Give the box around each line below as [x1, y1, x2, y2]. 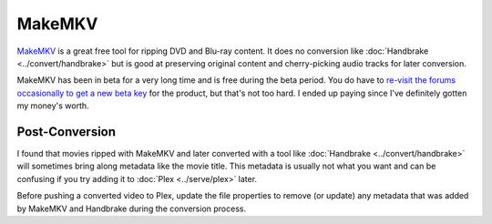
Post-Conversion [16, 124, 117, 139]
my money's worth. [16, 100, 90, 111]
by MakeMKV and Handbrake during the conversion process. [16, 203, 246, 214]
